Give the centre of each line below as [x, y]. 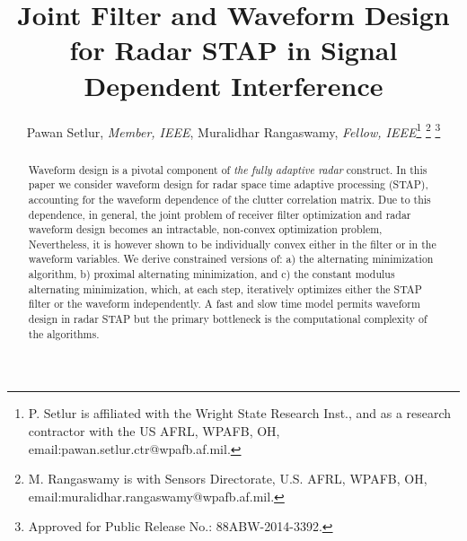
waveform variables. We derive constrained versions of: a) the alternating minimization [231, 259]
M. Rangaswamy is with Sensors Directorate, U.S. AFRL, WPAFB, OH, [228, 479]
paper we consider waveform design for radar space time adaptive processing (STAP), [228, 184]
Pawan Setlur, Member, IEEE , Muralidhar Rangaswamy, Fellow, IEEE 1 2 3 [233, 130]
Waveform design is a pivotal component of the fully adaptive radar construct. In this [228, 169]
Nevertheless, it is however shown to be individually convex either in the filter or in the [232, 244]
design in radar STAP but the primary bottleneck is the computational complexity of [228, 319]
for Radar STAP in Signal [233, 50]
